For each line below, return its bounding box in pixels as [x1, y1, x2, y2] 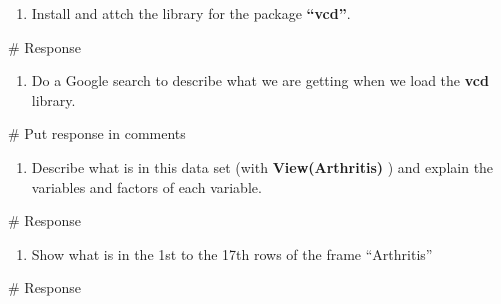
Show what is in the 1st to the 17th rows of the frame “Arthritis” [31, 243, 433, 264]
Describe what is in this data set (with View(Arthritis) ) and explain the [31, 156, 494, 177]
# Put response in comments [8, 123, 186, 144]
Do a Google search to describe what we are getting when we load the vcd [31, 70, 489, 91]
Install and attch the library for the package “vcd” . [31, 3, 351, 23]
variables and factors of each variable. [31, 176, 262, 197]
